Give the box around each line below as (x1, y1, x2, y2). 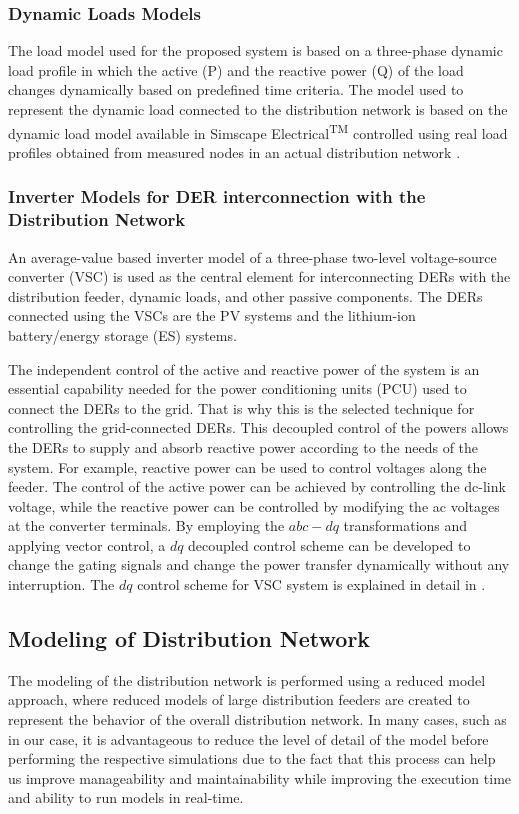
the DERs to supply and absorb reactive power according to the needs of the (8, 436, 479, 457)
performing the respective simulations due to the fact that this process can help (8, 748, 496, 769)
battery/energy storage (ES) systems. (8, 324, 237, 345)
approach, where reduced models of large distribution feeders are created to (8, 689, 470, 710)
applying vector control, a (8, 534, 166, 555)
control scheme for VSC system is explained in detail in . (137, 574, 486, 595)
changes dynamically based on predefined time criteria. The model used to (8, 79, 464, 100)
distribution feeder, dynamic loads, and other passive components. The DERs (8, 285, 483, 306)
